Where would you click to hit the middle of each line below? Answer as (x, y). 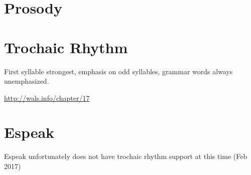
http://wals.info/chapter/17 (47, 98)
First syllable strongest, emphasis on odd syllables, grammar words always (118, 71)
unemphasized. (27, 81)
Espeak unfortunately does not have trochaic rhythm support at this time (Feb (126, 156)
